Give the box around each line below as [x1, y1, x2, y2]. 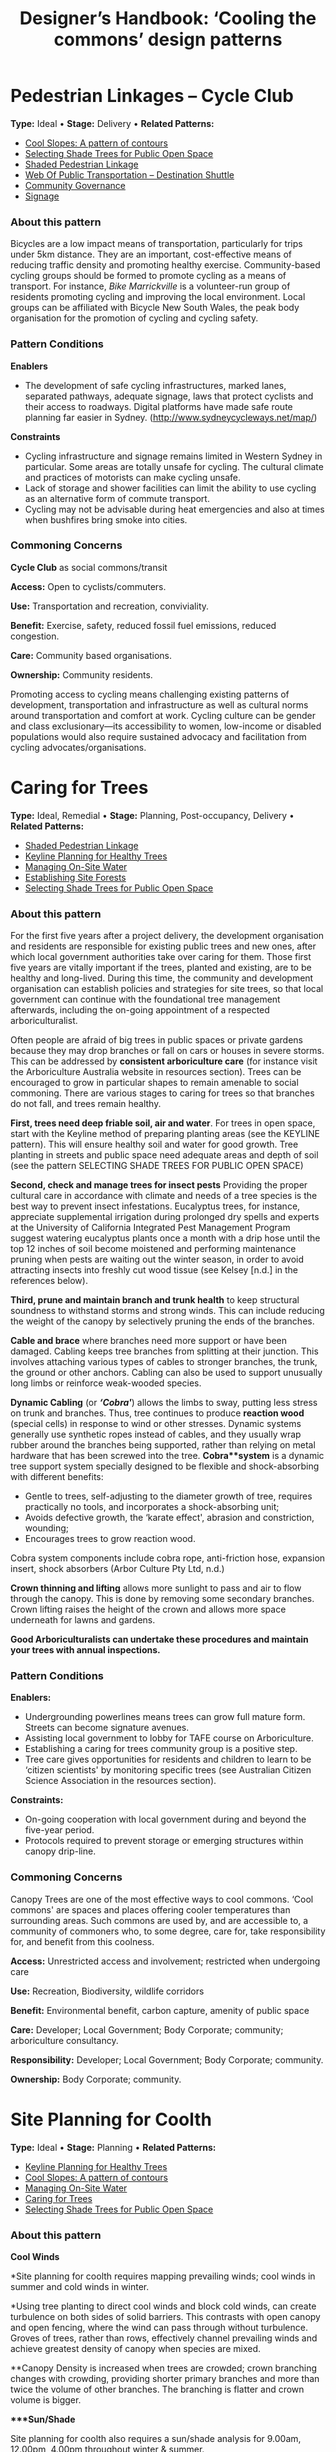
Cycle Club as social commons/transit [10, 561, 168, 573]
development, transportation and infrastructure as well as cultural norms [10, 698, 309, 711]
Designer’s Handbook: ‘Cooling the [19, 7, 317, 30]
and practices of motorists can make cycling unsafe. [24, 471, 242, 483]
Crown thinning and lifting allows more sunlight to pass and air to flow [10, 1582, 302, 1594]
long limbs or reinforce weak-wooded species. [10, 1377, 202, 1389]
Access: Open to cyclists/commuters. [10, 580, 167, 592]
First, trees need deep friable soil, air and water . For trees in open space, [10, 1117, 316, 1129]
